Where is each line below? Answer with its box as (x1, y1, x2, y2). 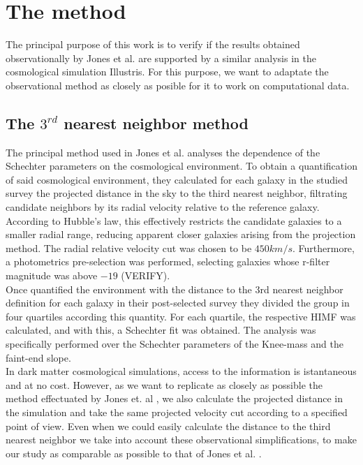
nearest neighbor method (64, 112, 249, 133)
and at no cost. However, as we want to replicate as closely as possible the (6, 377, 323, 392)
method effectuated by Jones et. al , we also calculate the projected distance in (6, 391, 343, 406)
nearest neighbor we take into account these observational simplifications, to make (6, 432, 357, 447)
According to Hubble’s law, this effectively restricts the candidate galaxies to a (6, 213, 342, 228)
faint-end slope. (6, 350, 71, 364)
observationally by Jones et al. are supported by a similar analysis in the (6, 50, 316, 65)
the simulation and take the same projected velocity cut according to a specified (6, 404, 348, 419)
